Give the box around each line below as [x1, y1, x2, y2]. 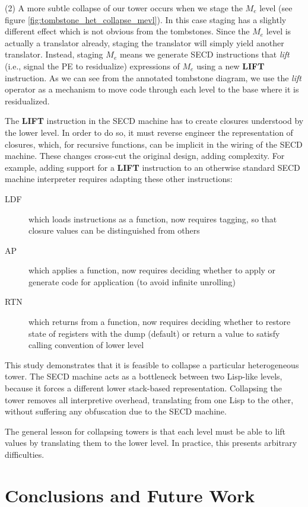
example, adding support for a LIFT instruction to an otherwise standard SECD [5, 161, 300, 173]
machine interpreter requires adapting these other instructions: [5, 173, 233, 185]
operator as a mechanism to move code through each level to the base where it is [5, 83, 299, 95]
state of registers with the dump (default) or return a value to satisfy [28, 327, 280, 339]
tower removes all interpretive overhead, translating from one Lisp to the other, [5, 393, 294, 406]
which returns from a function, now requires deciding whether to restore [28, 315, 291, 328]
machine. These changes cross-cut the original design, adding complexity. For [5, 149, 285, 162]
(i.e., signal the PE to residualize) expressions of [5, 59, 180, 72]
